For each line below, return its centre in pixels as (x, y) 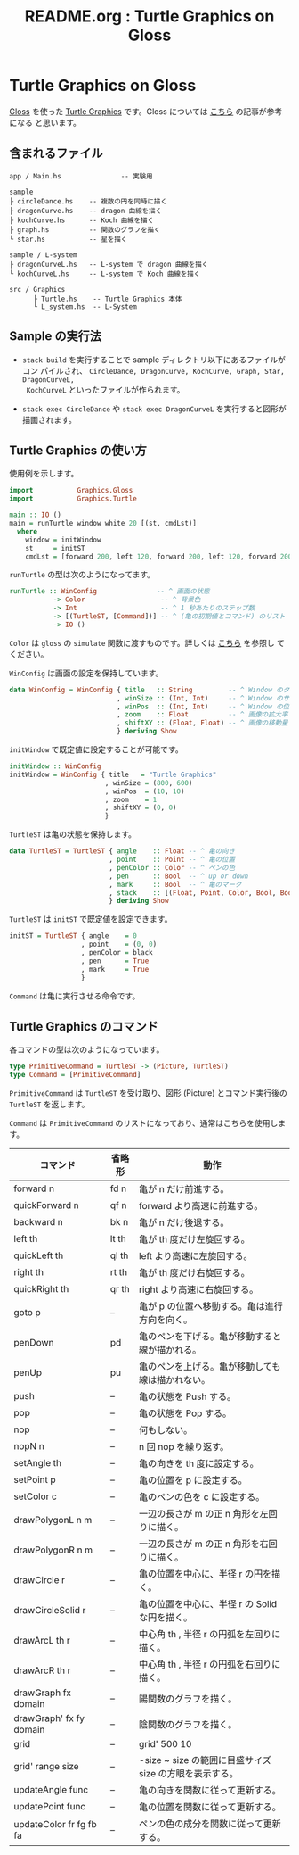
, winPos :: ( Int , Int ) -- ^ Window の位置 (206, 707)
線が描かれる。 (170, 1350)
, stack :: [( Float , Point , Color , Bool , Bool (202, 893)
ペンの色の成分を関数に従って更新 (210, 1824)
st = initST (56, 548)
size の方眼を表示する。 (189, 1774)
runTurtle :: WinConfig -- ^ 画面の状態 (110, 592)
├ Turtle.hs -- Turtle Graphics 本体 (107, 299)
